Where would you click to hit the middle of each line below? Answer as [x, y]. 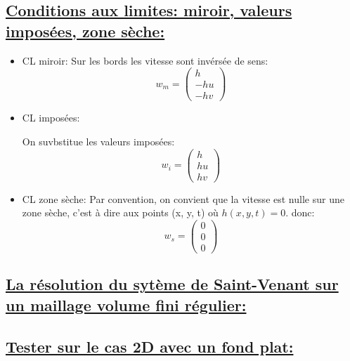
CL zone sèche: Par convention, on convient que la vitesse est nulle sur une [183, 198]
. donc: [300, 212]
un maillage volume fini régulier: [126, 304]
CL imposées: [51, 118]
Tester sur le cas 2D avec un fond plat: [150, 346]
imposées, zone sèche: [85, 31]
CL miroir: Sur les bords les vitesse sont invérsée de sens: [145, 60]
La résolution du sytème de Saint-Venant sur [172, 284]
